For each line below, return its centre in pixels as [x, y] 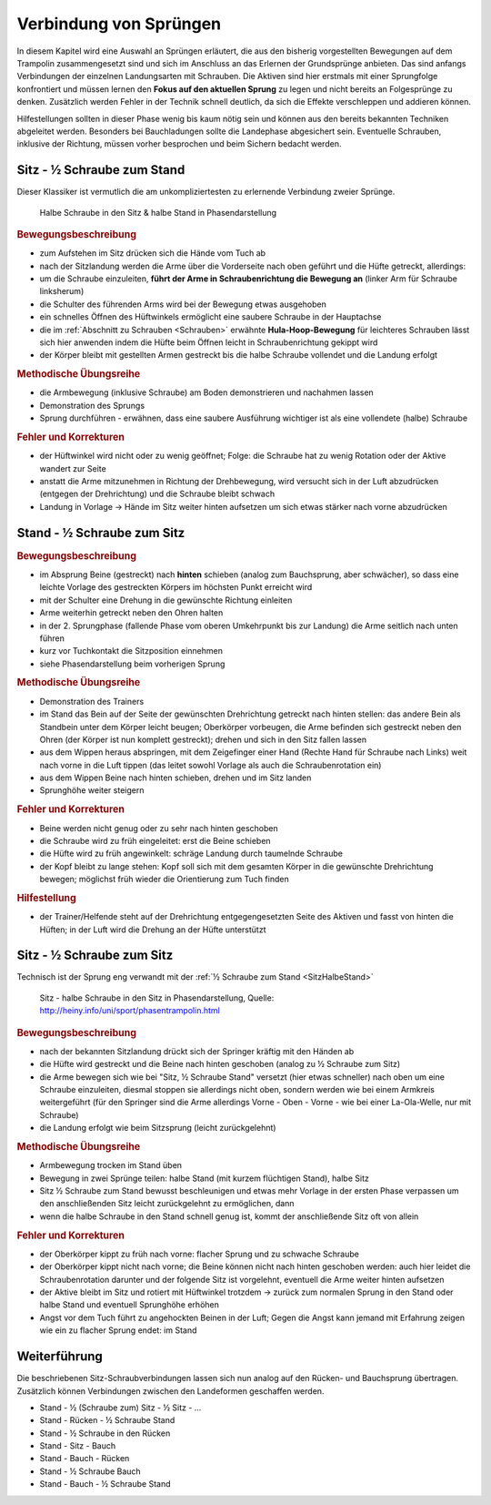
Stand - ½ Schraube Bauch [90, 1471]
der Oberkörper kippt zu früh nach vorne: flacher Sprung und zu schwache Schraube [199, 1254]
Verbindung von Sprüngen [119, 24]
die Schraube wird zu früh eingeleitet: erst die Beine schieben [155, 840]
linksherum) [62, 291]
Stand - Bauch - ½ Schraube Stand [105, 1484]
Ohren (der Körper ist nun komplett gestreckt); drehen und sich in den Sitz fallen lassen [203, 739]
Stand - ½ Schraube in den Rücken [105, 1433]
